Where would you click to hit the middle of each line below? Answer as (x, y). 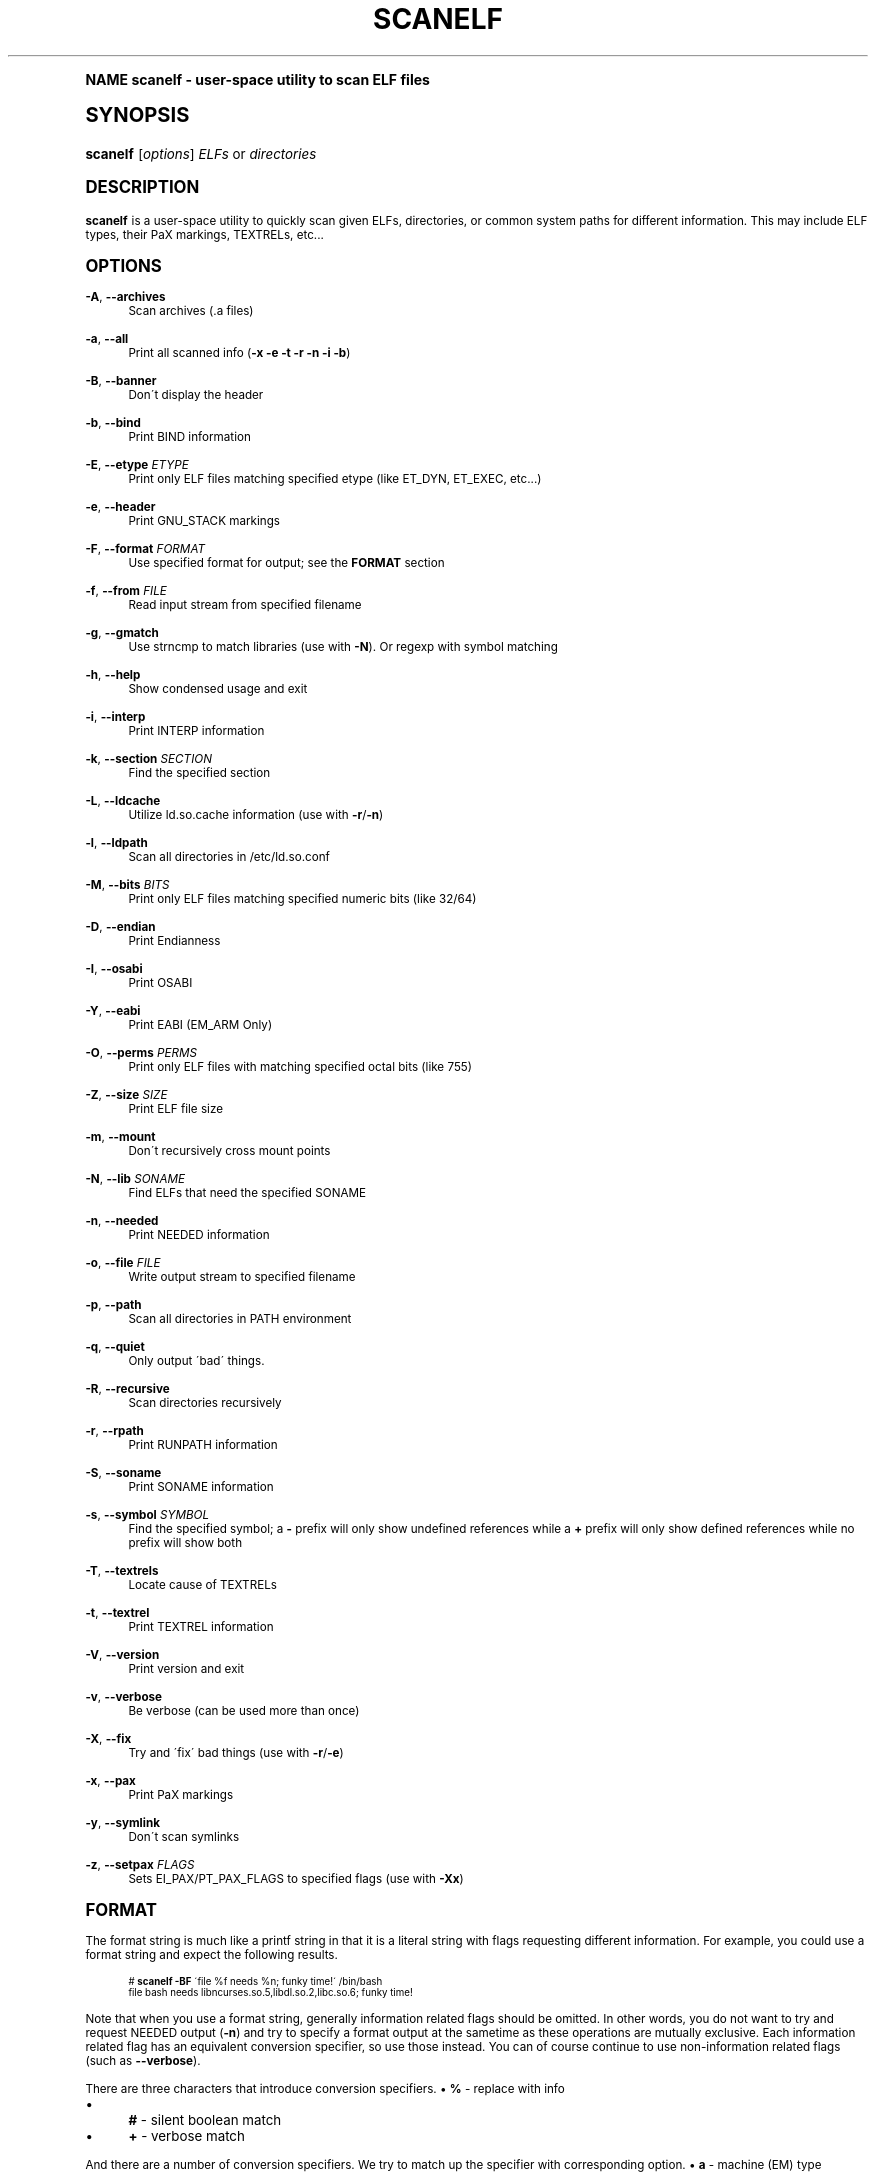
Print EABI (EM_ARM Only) (200, 1024)
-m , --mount (120, 1136)
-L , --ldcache (123, 800)
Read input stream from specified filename (245, 604)
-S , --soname (123, 1472)
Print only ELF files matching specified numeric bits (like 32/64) (302, 898)
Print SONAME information (201, 1486)
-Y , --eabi (113, 1010)
